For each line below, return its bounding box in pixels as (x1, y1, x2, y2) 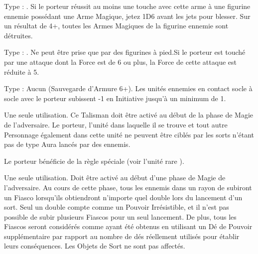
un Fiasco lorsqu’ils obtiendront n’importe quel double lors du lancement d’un (4, 192, 243, 202)
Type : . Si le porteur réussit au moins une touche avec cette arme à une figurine (4, 1, 251, 11)
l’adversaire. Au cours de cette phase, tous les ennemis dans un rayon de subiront (4, 182, 252, 192)
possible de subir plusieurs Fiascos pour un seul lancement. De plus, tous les (4, 211, 237, 222)
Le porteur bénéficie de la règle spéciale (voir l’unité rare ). (4, 155, 184, 166)
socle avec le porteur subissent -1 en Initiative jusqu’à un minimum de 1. (4, 93, 226, 103)
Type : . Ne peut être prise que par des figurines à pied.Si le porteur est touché (4, 47, 246, 57)
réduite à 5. (4, 66, 39, 77)
